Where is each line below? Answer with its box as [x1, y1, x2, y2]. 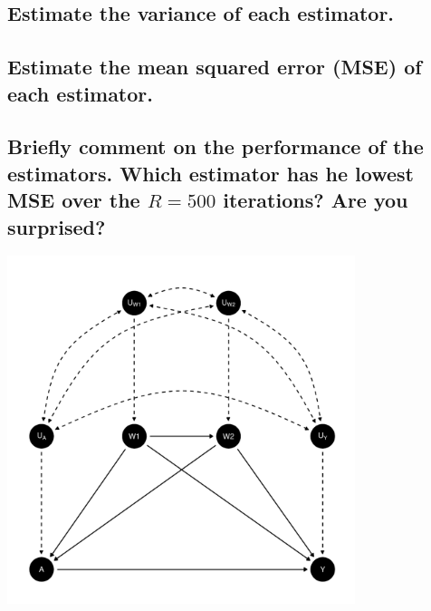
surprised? [7, 212, 106, 240]
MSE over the [7, 186, 140, 214]
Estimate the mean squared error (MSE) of [7, 53, 422, 81]
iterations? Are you [223, 186, 408, 214]
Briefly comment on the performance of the [7, 132, 424, 160]
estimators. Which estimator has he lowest [7, 159, 414, 187]
